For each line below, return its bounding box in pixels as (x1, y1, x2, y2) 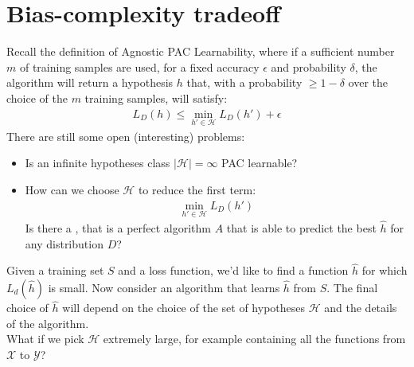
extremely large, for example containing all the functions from (103, 330, 406, 347)
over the (348, 74, 389, 91)
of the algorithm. (6, 314, 89, 331)
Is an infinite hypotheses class (25, 154, 170, 171)
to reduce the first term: (138, 181, 256, 197)
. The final (326, 279, 378, 295)
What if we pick (6, 330, 84, 347)
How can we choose (25, 181, 119, 197)
